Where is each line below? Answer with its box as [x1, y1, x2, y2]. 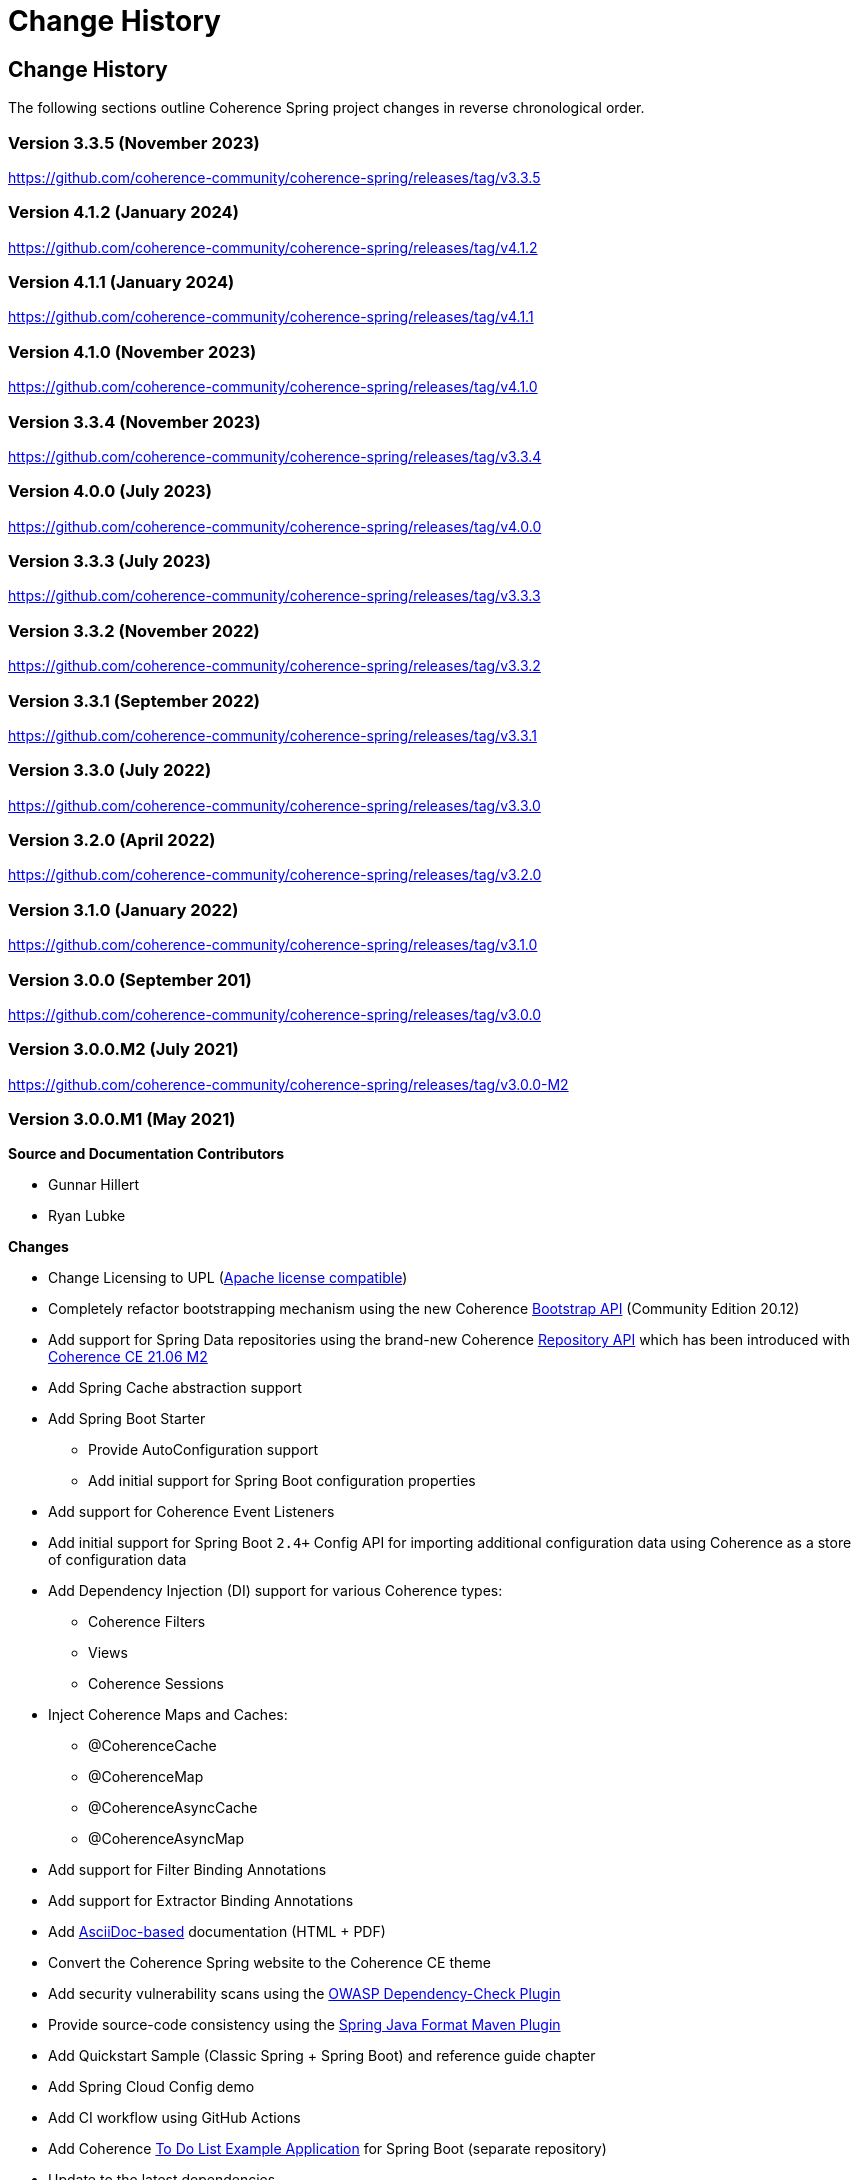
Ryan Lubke [48, 1207, 126, 1225]
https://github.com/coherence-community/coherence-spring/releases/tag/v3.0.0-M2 [8, 1075, 569, 1093]
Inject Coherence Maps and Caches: [48, 1706, 288, 1724]
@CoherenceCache [88, 1737, 217, 1755]
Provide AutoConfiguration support [88, 1441, 319, 1459]
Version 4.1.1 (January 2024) [8, 272, 235, 293]
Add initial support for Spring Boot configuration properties [88, 1472, 476, 1490]
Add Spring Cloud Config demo [48, 2078, 255, 2096]
